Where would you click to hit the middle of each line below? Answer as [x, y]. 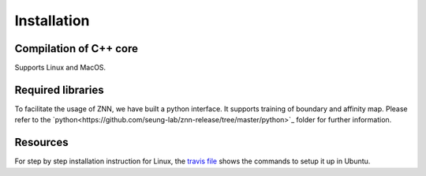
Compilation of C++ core [76, 49]
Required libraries [59, 90]
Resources [41, 142]
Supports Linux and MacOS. [60, 68]
